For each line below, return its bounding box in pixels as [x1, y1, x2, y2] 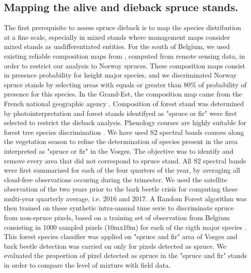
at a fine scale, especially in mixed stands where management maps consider [4, 32, 230, 42]
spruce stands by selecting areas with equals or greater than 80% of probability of [4, 79, 247, 89]
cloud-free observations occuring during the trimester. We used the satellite [4, 174, 227, 184]
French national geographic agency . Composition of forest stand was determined [4, 98, 244, 108]
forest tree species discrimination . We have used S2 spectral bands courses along [4, 127, 244, 137]
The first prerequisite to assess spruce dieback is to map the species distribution [4, 22, 241, 32]
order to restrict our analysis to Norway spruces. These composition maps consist [4, 60, 245, 70]
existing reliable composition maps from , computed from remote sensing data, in [4, 50, 245, 61]
